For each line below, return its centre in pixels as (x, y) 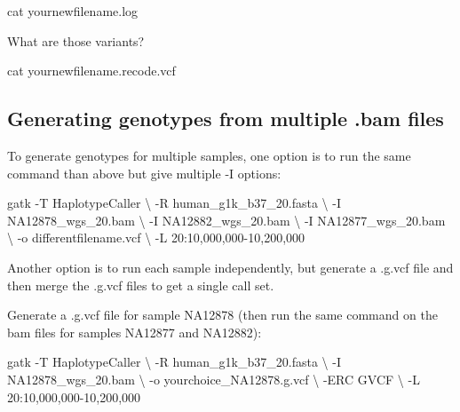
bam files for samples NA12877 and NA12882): (135, 332)
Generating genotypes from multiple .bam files (226, 119)
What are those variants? (76, 40)
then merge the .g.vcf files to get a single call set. (141, 285)
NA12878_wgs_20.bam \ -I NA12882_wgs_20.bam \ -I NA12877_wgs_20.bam (226, 220)
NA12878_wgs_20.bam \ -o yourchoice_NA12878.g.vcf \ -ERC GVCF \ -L (214, 379)
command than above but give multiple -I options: (144, 173)
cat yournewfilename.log (73, 11)
